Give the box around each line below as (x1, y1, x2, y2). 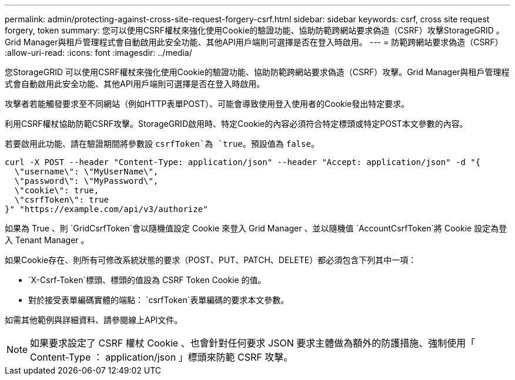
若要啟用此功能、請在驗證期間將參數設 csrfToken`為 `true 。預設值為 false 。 (5, 139, 319, 149)
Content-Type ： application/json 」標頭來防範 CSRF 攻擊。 (30, 351, 293, 363)
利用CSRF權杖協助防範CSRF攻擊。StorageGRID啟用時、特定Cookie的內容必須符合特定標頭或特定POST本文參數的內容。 (5, 119, 468, 129)
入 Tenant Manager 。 (5, 235, 89, 245)
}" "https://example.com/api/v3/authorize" (5, 204, 208, 214)
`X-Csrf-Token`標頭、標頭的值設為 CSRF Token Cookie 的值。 (28, 275, 266, 285)
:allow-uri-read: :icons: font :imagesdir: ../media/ (5, 48, 192, 58)
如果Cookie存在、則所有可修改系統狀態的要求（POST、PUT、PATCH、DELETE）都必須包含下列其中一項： (5, 255, 417, 265)
